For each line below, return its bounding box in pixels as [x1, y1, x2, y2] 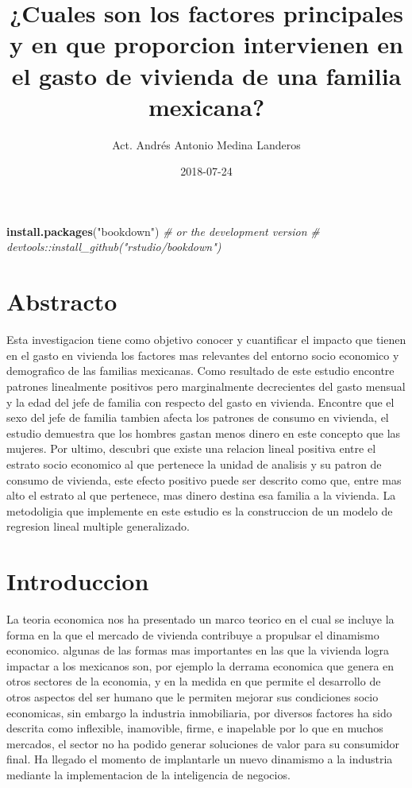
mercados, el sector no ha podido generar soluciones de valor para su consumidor [6, 735, 399, 751]
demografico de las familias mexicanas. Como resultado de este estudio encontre [6, 362, 395, 379]
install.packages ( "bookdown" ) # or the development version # [6, 222, 320, 239]
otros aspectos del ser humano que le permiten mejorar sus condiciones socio [6, 689, 379, 705]
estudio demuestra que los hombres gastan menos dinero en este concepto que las [6, 424, 401, 441]
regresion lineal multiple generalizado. [6, 518, 190, 535]
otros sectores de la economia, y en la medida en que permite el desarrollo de [6, 673, 381, 689]
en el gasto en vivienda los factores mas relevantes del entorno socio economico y [6, 346, 399, 363]
